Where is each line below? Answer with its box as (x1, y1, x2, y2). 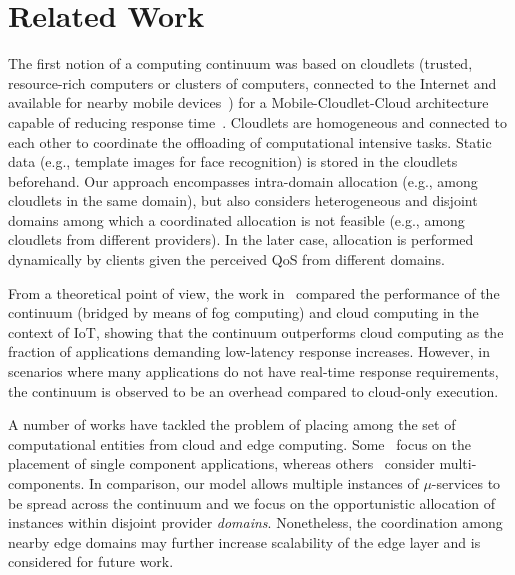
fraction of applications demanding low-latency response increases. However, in (8, 341, 490, 362)
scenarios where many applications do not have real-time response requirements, (8, 361, 499, 382)
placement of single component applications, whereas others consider (8, 453, 435, 474)
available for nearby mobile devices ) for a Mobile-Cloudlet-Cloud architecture (8, 92, 489, 113)
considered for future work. (8, 551, 174, 572)
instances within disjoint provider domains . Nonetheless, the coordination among (8, 512, 503, 533)
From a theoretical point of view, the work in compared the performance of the (8, 282, 500, 303)
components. (8, 473, 85, 493)
